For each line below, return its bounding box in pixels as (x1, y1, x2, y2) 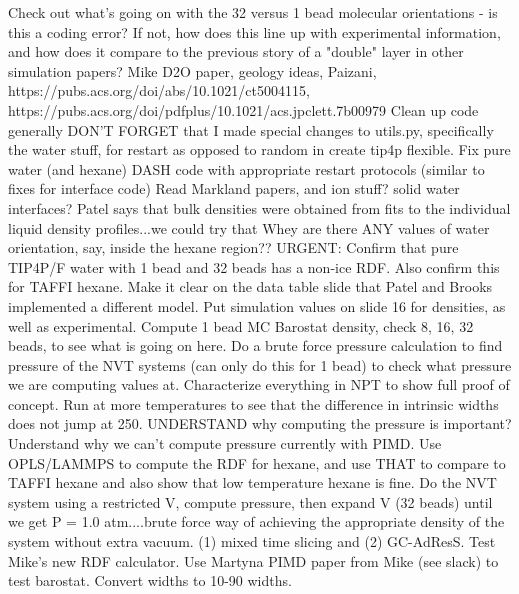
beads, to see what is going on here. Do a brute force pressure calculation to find (8, 335, 503, 356)
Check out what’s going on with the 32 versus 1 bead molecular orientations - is (8, 2, 498, 22)
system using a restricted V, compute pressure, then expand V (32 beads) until (8, 491, 493, 512)
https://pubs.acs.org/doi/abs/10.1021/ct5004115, (8, 80, 310, 101)
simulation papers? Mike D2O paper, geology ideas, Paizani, (8, 60, 377, 81)
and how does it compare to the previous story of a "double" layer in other (8, 41, 464, 62)
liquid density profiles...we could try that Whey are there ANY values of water (8, 217, 490, 238)
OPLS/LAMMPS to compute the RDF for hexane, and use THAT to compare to (8, 452, 506, 473)
